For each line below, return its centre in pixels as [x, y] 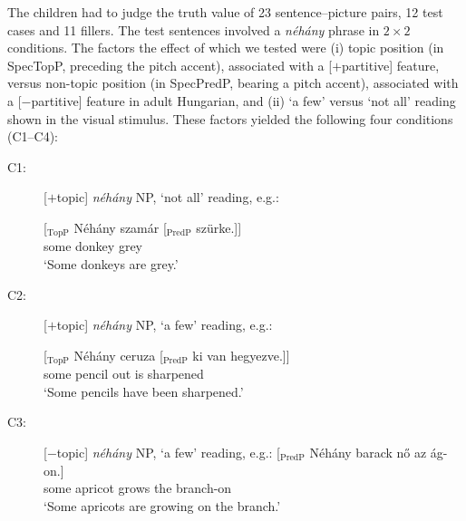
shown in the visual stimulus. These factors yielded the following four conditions [230, 118]
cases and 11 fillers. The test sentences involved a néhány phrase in [194, 29]
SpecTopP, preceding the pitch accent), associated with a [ [170, 65]
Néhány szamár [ [120, 227]
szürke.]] [219, 227]
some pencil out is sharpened [124, 374]
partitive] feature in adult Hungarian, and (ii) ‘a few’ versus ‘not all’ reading [243, 100]
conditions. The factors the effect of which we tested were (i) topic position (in [226, 48]
